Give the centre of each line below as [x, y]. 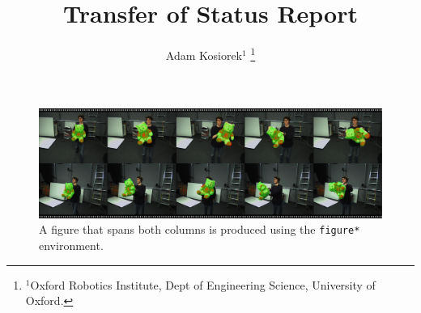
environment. [71, 245]
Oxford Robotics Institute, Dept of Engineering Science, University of [203, 284]
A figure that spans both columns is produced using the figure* [200, 229]
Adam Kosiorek [204, 55]
